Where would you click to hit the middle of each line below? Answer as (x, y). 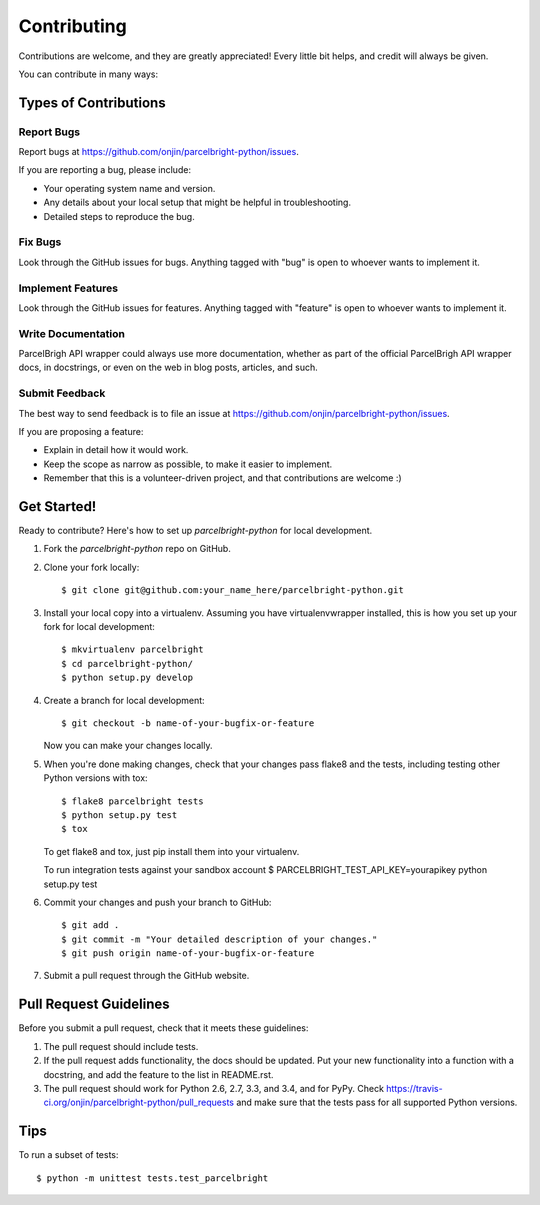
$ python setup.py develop (127, 678)
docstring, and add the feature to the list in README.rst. (158, 1074)
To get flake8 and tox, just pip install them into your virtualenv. (171, 851)
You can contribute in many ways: (88, 74)
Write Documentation (71, 333)
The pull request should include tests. (121, 1046)
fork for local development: (99, 627)
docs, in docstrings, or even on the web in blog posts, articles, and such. (168, 367)
